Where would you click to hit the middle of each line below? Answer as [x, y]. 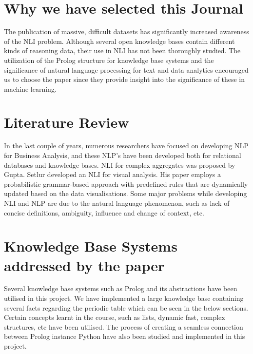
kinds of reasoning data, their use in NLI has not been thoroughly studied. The [122, 50]
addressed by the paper [84, 265]
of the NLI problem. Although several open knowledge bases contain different [119, 41]
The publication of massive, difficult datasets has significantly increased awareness [126, 31]
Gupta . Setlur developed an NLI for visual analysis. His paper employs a [112, 174]
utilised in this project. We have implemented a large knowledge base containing [124, 298]
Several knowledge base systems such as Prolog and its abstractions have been [121, 288]
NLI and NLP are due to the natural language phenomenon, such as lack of [117, 203]
